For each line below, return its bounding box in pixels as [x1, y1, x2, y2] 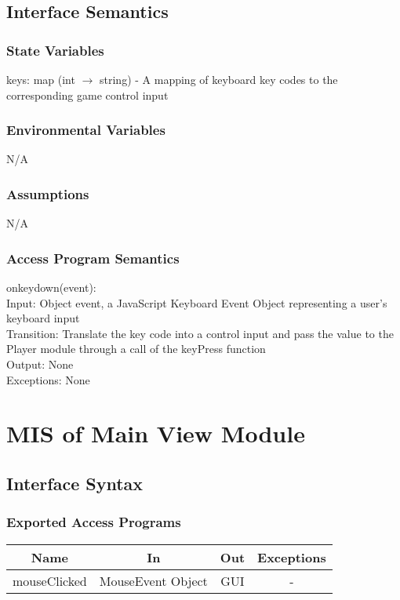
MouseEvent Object [99, 571, 208, 590]
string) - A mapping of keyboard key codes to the [100, 71, 338, 87]
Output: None [6, 356, 74, 372]
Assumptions [6, 184, 89, 203]
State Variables [6, 40, 104, 60]
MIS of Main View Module [6, 417, 305, 449]
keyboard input [6, 310, 80, 326]
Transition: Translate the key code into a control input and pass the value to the [6, 325, 394, 341]
